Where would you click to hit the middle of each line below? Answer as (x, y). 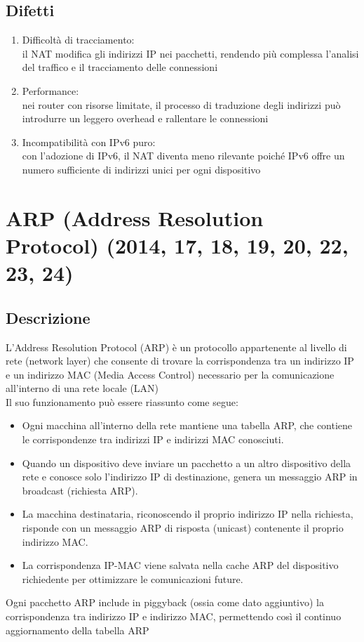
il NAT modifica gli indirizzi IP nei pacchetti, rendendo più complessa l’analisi (190, 53)
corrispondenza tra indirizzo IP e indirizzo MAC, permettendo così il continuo (174, 616)
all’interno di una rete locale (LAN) (82, 388)
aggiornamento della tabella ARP (77, 630)
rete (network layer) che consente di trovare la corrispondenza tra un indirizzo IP (180, 361)
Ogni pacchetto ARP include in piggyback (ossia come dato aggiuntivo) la (165, 602)
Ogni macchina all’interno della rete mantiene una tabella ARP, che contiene (187, 425)
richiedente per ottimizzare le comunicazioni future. (133, 578)
